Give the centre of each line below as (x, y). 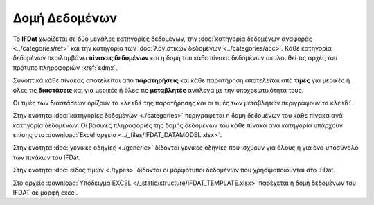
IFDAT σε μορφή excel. (45, 193)
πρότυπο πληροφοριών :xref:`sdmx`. (65, 68)
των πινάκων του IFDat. (47, 157)
